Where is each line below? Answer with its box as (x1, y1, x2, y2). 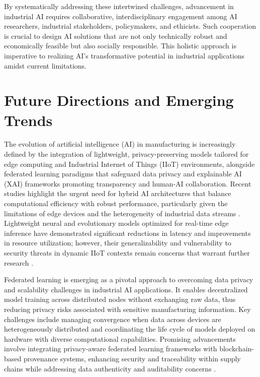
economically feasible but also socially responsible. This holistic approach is (4, 40, 236, 51)
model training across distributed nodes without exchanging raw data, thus (4, 294, 236, 304)
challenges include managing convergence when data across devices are (4, 313, 221, 324)
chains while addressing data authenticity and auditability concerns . (4, 363, 216, 373)
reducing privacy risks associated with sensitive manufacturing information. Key (4, 303, 251, 314)
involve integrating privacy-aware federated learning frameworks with (4, 343, 217, 354)
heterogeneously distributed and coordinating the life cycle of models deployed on (4, 324, 255, 334)
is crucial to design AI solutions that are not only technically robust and (4, 30, 227, 41)
